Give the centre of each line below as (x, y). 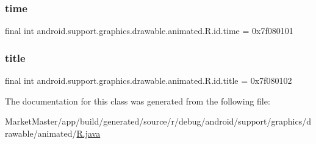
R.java (88, 133)
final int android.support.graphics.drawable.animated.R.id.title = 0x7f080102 (149, 81)
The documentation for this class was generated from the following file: (138, 101)
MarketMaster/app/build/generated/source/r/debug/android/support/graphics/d (158, 121)
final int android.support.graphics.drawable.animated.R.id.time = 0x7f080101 (149, 31)
